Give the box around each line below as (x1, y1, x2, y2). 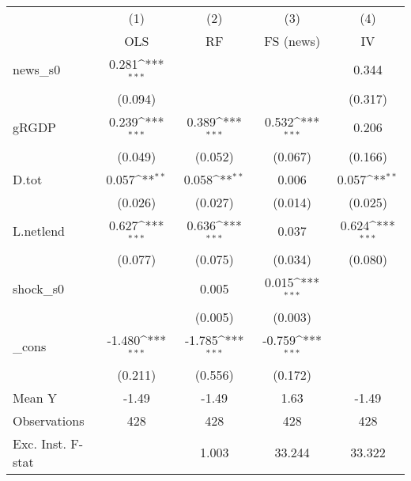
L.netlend (13, 221, 66, 240)
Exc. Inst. (13, 434, 66, 453)
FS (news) (264, 32, 321, 50)
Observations (13, 411, 85, 430)
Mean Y (13, 388, 58, 407)
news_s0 (13, 60, 61, 79)
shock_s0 (13, 278, 65, 297)
